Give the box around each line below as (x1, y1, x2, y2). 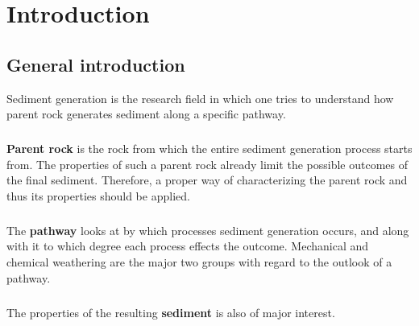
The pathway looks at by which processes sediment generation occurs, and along (6, 221, 409, 238)
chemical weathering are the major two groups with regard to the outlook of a (6, 254, 392, 270)
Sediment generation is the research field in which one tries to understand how (6, 89, 394, 106)
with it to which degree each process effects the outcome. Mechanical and (6, 237, 369, 254)
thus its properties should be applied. (6, 187, 190, 204)
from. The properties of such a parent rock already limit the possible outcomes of (6, 155, 408, 172)
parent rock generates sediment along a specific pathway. (6, 105, 286, 122)
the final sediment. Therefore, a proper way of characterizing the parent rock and (6, 171, 408, 188)
